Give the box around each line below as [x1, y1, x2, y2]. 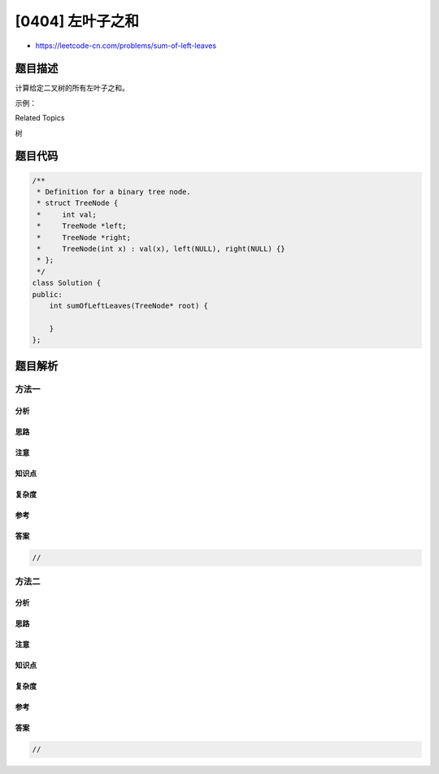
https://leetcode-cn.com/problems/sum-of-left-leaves [35, 41, 217, 50]
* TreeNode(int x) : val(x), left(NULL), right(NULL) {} [37, 244, 285, 253]
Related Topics [15, 113, 65, 123]
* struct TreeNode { [37, 199, 119, 208]
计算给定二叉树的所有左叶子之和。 [15, 83, 129, 93]
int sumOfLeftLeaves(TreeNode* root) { [49, 301, 209, 310]
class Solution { [32, 278, 102, 288]
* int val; [37, 210, 98, 219]
